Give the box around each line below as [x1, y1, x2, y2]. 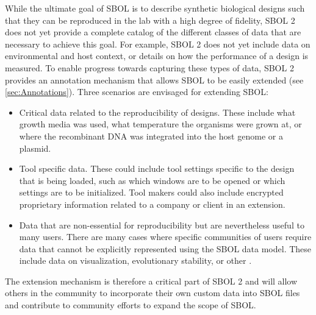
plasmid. [19, 141, 51, 154]
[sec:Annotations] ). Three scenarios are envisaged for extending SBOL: [5, 85, 268, 98]
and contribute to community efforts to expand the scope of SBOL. [5, 299, 256, 311]
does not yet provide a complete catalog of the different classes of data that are [5, 26, 301, 38]
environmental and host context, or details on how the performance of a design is [5, 49, 309, 62]
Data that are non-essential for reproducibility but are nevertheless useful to [19, 218, 304, 231]
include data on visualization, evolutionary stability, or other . [19, 254, 252, 267]
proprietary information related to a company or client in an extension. [19, 197, 285, 210]
